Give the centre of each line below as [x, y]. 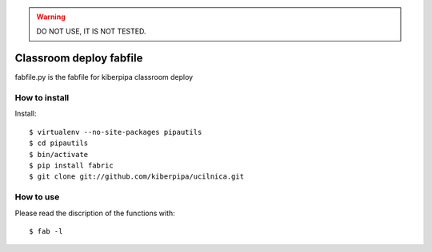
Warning [51, 17]
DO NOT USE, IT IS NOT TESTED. [91, 31]
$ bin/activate [59, 154]
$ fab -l [46, 231]
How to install [42, 98]
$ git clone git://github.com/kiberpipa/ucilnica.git [136, 177]
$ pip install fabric [71, 165]
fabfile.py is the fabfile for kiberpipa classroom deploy [104, 77]
